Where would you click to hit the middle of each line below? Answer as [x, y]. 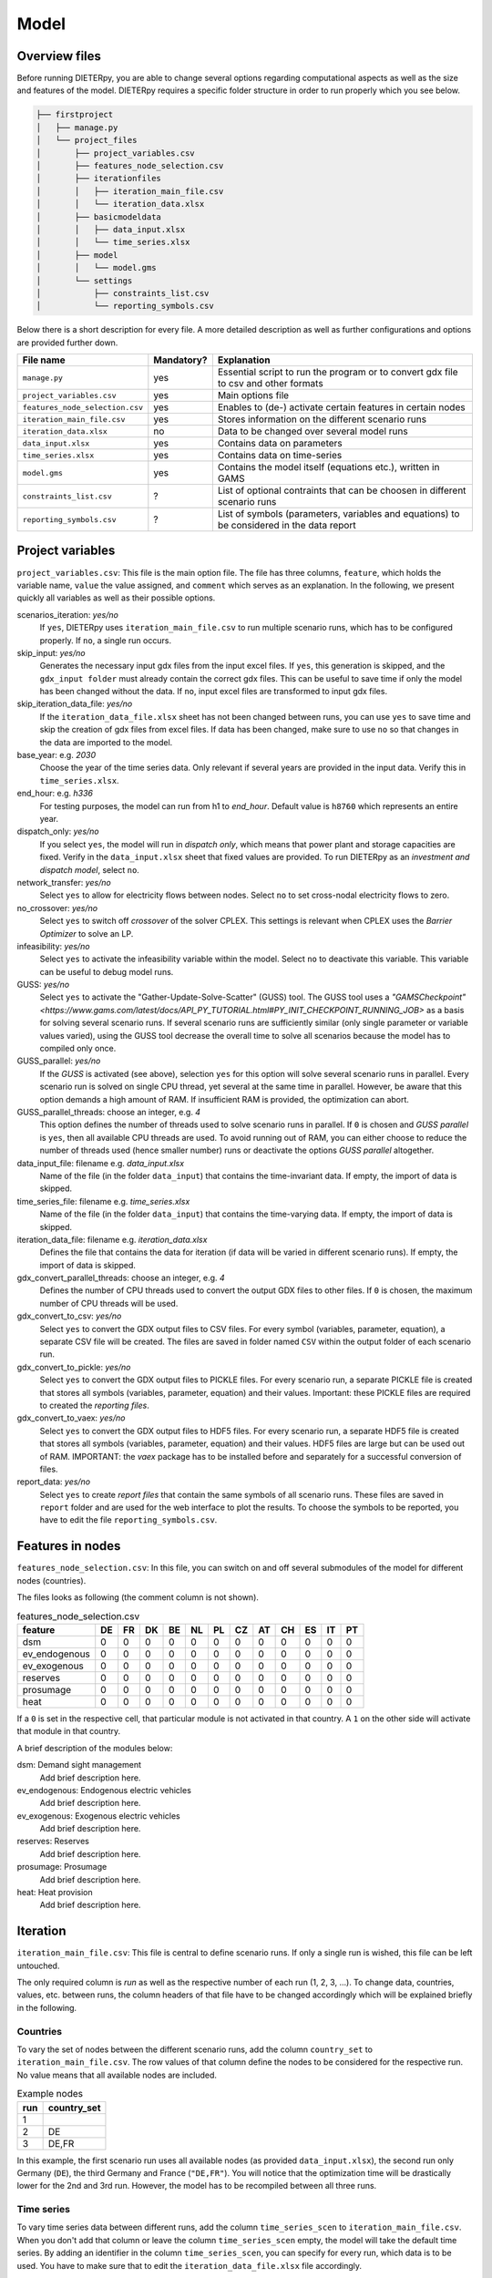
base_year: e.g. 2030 [56, 755]
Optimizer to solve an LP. [87, 933]
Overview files [59, 56]
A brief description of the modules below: [95, 1748]
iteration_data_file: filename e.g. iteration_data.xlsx [112, 1239]
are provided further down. [67, 343]
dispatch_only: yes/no [58, 831]
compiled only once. [78, 1049]
